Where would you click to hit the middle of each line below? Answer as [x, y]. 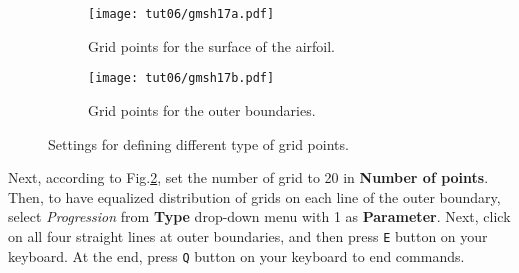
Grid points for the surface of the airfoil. [212, 45]
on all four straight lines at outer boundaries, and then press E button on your [248, 235]
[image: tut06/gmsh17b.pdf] [181, 78]
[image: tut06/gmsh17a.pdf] [181, 14]
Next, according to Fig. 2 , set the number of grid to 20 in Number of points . [248, 177]
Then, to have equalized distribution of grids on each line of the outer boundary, [254, 196]
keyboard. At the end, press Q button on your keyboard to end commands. [236, 255]
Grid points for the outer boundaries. [202, 109]
